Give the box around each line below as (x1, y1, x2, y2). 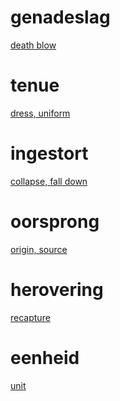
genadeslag (10, 6, 111, 29)
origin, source (10, 243, 68, 255)
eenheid (10, 346, 80, 369)
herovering (10, 278, 104, 301)
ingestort (10, 142, 89, 165)
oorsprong (10, 211, 100, 233)
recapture (10, 311, 51, 323)
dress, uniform (10, 107, 71, 119)
